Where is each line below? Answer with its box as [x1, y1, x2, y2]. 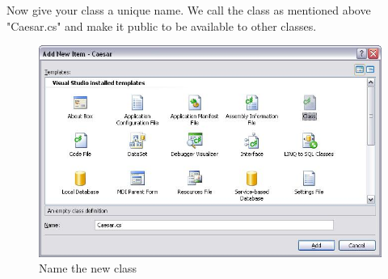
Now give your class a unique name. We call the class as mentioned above [6, 2, 371, 18]
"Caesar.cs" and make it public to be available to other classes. [6, 17, 317, 34]
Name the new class [39, 260, 137, 277]
